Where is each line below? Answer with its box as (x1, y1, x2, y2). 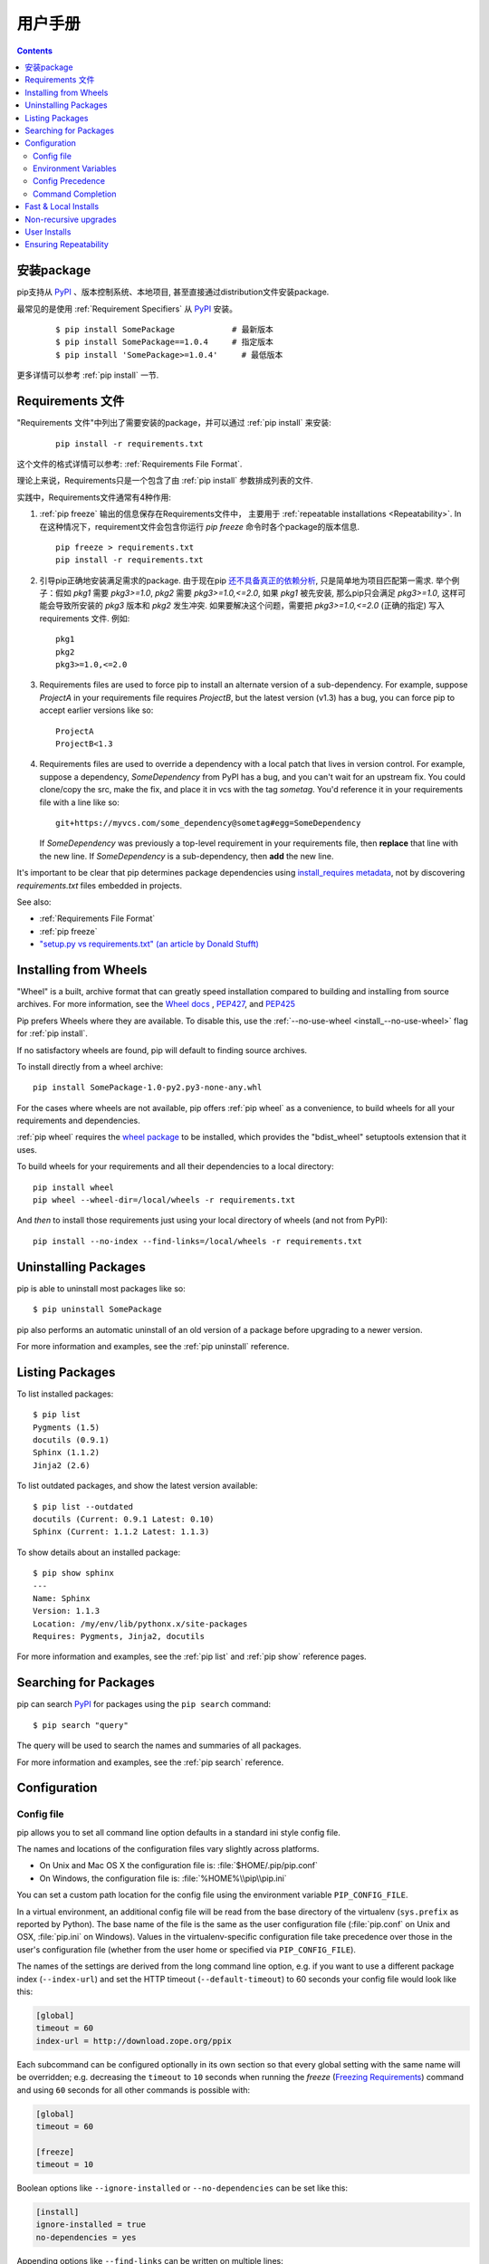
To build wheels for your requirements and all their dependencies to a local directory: (16, 1161, 334, 1172)
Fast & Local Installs (24, 201, 100, 212)
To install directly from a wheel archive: (16, 1060, 163, 1072)
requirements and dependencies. (16, 1115, 140, 1127)
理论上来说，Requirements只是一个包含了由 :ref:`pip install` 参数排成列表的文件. (16, 475, 314, 486)
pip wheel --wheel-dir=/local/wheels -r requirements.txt (33, 1195, 296, 1205)
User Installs (24, 226, 72, 237)
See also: (16, 897, 52, 907)
